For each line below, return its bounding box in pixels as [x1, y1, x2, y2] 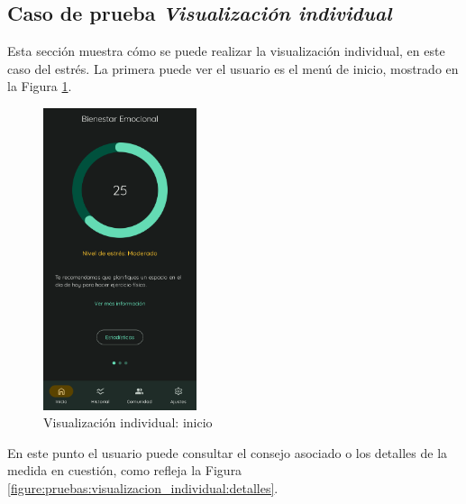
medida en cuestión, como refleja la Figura [7, 461, 242, 480]
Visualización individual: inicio [43, 413, 213, 432]
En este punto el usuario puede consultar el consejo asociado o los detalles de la [7, 443, 448, 462]
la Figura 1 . [7, 77, 72, 96]
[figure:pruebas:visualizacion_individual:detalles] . [7, 478, 279, 497]
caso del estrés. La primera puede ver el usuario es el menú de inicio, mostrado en [7, 59, 459, 78]
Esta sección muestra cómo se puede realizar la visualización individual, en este [7, 41, 445, 60]
